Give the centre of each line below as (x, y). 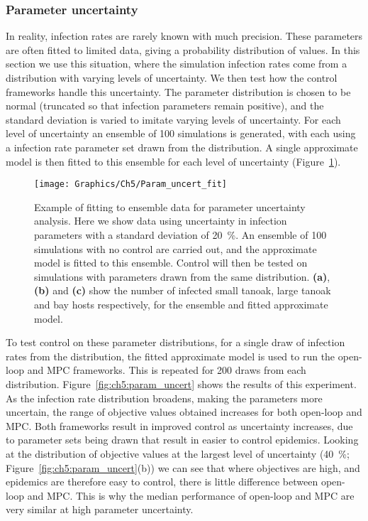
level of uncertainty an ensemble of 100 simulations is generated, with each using (181, 133)
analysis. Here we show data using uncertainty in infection (161, 221)
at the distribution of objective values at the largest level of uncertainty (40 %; (178, 453)
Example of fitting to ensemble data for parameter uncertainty (170, 206)
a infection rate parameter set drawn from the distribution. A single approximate (182, 147)
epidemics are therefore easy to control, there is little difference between (162, 482)
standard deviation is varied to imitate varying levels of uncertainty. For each (173, 119)
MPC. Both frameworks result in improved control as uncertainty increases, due (179, 425)
